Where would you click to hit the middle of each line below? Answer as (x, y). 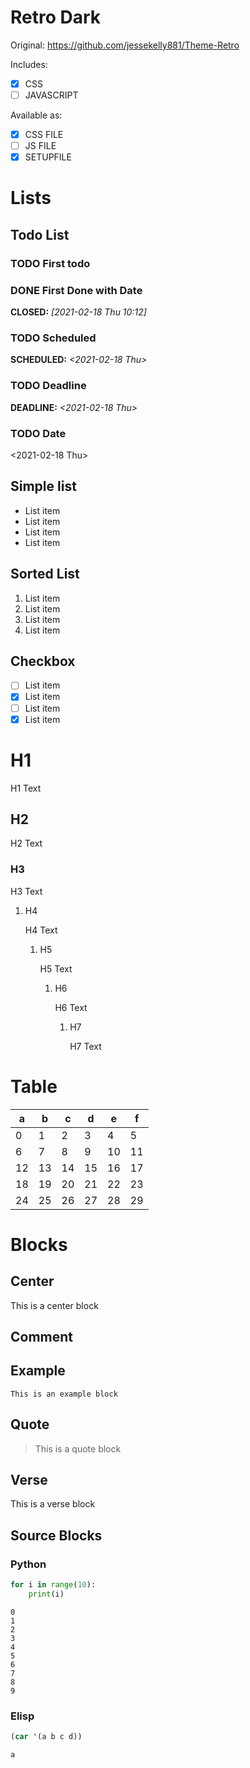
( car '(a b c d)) (46, 1737)
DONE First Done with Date (76, 290)
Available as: (36, 115)
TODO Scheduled (53, 338)
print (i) (46, 1594)
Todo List (40, 234)
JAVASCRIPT (51, 95)
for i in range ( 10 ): (53, 1585)
